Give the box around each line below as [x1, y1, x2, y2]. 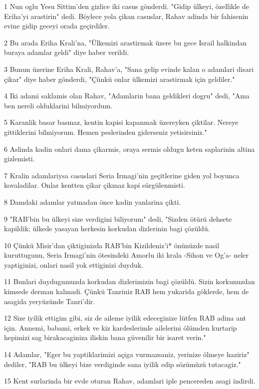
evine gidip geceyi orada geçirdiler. [4, 20, 110, 31]
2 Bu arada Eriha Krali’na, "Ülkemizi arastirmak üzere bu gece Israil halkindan [4, 37, 247, 47]
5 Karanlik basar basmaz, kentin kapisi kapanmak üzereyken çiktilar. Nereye [4, 117, 239, 127]
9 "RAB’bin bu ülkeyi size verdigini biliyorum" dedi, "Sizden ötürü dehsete [4, 213, 232, 224]
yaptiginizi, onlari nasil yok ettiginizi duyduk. [4, 259, 144, 270]
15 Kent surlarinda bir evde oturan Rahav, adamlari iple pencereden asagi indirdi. [4, 376, 256, 386]
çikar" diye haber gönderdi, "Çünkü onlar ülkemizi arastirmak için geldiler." [4, 73, 235, 84]
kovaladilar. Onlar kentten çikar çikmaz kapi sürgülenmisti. [4, 180, 185, 190]
